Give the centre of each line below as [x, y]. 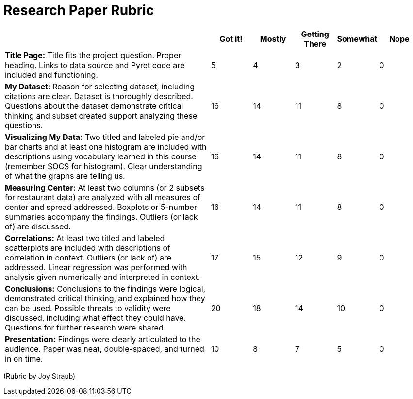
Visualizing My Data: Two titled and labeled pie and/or [105, 137]
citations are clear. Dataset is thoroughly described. [99, 96]
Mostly [273, 39]
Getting [315, 34]
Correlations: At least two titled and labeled [85, 238]
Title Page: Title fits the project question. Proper [93, 55]
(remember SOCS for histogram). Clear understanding [104, 166]
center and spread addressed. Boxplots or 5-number [101, 207]
